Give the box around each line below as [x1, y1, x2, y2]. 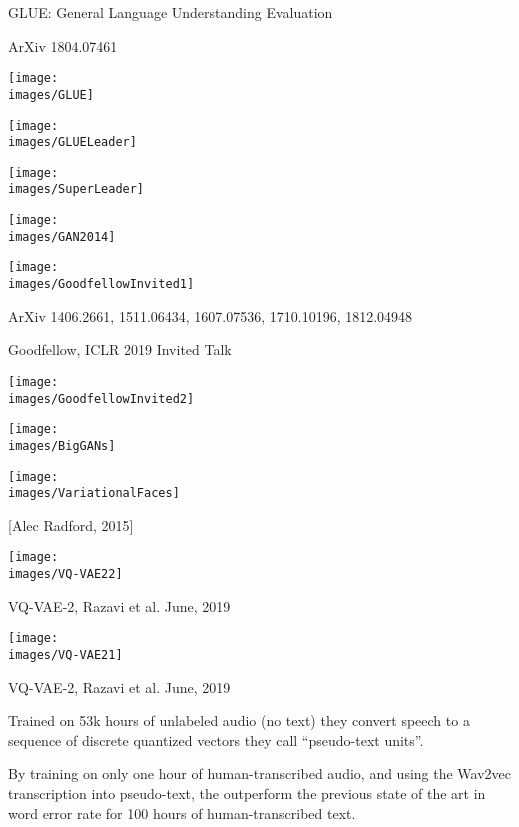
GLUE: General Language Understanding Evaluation [8, 2, 333, 22]
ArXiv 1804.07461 [8, 35, 118, 56]
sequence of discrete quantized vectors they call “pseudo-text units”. [8, 729, 424, 750]
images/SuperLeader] [8, 182, 145, 197]
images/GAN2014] [8, 229, 116, 244]
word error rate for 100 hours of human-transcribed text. [8, 802, 356, 823]
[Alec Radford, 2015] [8, 514, 134, 535]
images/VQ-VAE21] [8, 648, 123, 663]
